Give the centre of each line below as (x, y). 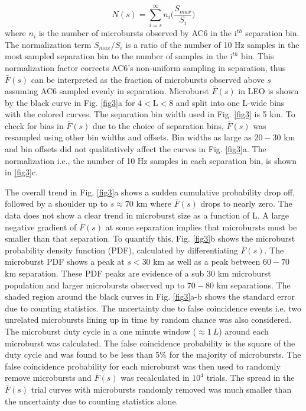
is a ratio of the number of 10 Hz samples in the (212, 44)
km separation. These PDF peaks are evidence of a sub (105, 273)
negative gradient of (41, 227)
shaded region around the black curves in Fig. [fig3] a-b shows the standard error (150, 296)
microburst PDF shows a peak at (65, 261)
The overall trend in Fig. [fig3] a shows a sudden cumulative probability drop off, (150, 192)
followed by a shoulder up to (56, 203)
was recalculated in (155, 378)
